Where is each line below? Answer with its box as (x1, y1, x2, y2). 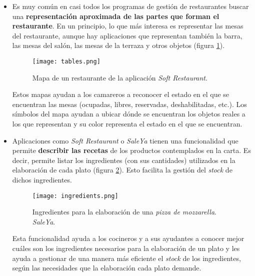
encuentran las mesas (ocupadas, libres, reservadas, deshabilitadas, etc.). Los (12, 98, 247, 109)
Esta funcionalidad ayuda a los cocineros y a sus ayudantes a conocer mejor (12, 233, 244, 243)
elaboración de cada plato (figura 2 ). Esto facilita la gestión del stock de (12, 164, 232, 175)
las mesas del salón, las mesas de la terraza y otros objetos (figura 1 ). (12, 40, 225, 50)
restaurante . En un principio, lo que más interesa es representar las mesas (12, 20, 243, 31)
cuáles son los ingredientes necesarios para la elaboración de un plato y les (12, 243, 240, 253)
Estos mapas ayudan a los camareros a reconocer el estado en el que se (12, 89, 229, 99)
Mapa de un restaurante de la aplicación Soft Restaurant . (32, 72, 207, 82)
